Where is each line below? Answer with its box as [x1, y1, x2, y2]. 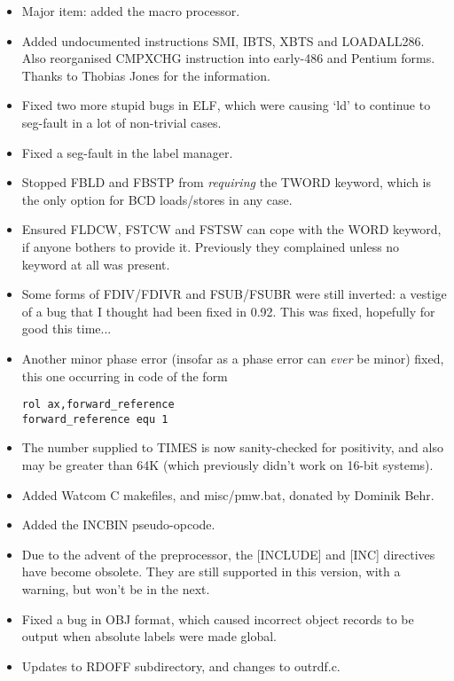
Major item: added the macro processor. [21, 2, 240, 20]
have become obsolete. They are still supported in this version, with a [21, 562, 401, 581]
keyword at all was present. [21, 254, 170, 273]
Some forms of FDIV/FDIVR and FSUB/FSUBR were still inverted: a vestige [21, 285, 447, 303]
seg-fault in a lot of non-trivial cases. [21, 113, 222, 131]
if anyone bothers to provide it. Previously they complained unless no [21, 237, 400, 255]
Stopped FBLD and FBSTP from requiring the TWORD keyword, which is [21, 173, 432, 192]
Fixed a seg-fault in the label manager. [21, 143, 233, 161]
